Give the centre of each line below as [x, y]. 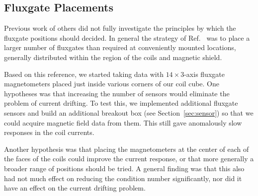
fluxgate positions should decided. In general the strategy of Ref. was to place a [127, 37]
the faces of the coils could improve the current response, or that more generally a [129, 159]
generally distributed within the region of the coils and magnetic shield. [113, 57]
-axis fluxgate [204, 74]
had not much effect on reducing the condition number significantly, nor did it [123, 178]
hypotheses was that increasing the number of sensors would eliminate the [117, 93]
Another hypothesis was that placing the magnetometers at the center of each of [127, 149]
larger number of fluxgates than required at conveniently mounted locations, [120, 47]
